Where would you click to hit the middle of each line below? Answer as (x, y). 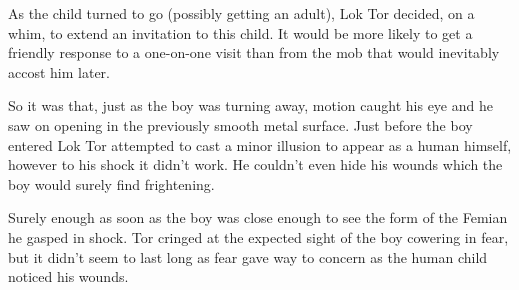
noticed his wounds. (68, 276)
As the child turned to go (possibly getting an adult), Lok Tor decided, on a (241, 13)
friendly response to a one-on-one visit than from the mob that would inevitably (254, 52)
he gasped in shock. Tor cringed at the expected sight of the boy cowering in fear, (258, 236)
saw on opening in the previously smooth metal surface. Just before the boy (240, 124)
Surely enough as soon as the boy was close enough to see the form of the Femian (258, 217)
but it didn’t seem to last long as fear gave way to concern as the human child (248, 256)
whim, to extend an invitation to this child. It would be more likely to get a (240, 32)
